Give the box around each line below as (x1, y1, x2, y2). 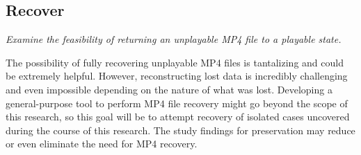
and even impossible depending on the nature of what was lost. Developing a (6, 82, 332, 96)
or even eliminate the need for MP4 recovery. (6, 136, 198, 151)
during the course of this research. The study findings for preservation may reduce (6, 122, 355, 137)
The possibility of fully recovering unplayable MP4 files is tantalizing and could (6, 55, 344, 69)
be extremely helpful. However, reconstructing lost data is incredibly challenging (6, 69, 348, 83)
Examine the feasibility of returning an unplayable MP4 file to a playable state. (6, 32, 342, 46)
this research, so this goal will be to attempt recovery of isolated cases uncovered (6, 109, 350, 124)
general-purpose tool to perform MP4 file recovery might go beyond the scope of (6, 95, 348, 110)
